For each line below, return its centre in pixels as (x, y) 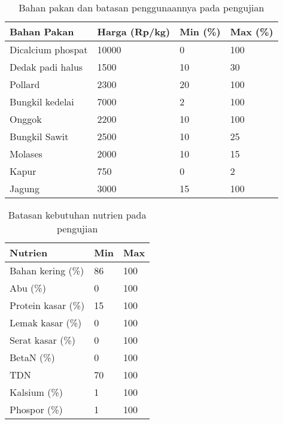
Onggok (26, 119)
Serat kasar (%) (42, 340)
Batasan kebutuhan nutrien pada (77, 215)
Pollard (25, 84)
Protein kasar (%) (47, 305)
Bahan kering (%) (47, 270)
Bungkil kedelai (42, 102)
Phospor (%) (36, 409)
